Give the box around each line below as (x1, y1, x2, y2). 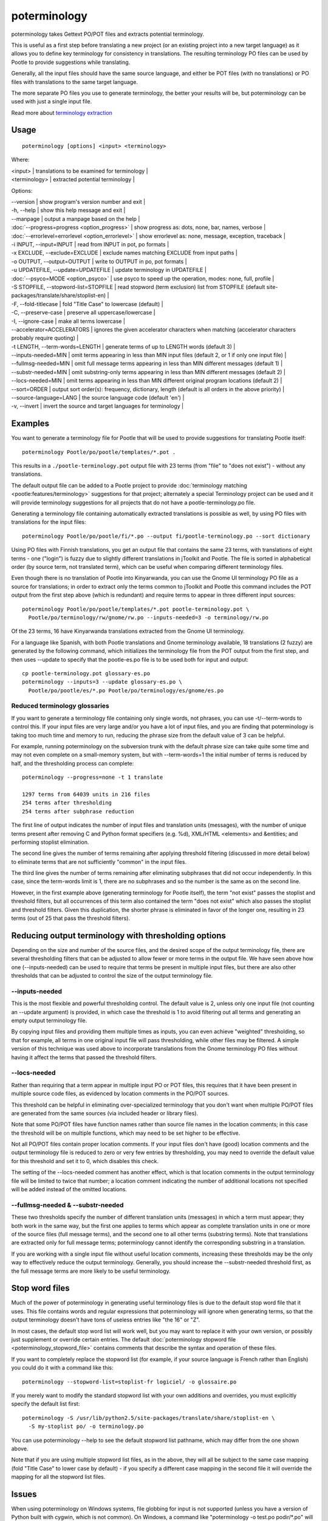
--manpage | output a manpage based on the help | (11, 215, 140, 222)
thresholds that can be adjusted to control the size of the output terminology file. (11, 972, 213, 980)
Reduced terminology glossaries (11, 701, 109, 710)
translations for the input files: (11, 518, 86, 526)
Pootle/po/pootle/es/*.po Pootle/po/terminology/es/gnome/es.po (28, 687, 224, 694)
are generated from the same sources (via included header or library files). (11, 1109, 199, 1116)
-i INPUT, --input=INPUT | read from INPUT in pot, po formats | (11, 240, 169, 248)
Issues (11, 1489, 37, 1499)
